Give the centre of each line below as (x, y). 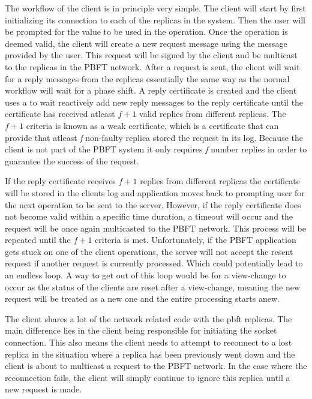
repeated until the (38, 240)
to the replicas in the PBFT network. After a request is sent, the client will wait (152, 66)
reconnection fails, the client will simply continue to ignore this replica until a (148, 377)
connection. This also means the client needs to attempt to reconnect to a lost (148, 342)
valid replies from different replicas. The (213, 114)
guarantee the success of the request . (72, 160)
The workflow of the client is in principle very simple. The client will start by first (155, 8)
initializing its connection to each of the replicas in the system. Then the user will (155, 19)
